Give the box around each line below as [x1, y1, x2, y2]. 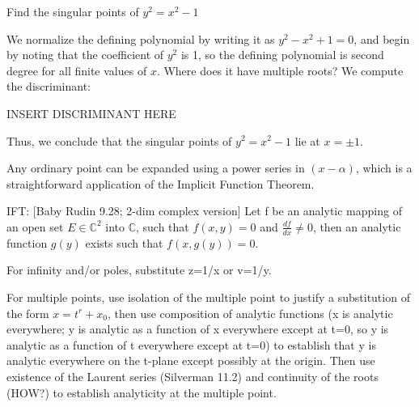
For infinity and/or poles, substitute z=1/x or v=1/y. [6, 261, 272, 278]
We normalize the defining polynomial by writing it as [6, 30, 275, 47]
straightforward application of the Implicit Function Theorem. [6, 175, 315, 192]
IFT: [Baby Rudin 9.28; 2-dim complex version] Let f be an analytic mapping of [6, 202, 402, 219]
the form [6, 304, 49, 321]
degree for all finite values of [6, 61, 147, 78]
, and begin [353, 30, 410, 47]
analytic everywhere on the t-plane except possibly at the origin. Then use [6, 352, 375, 369]
